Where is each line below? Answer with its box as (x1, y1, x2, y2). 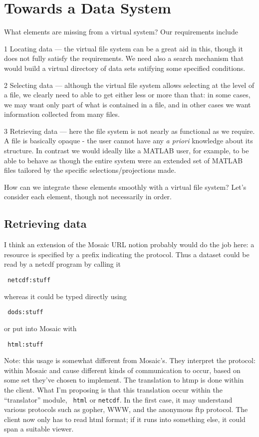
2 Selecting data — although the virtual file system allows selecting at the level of (4, 79, 255, 90)
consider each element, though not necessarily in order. (4, 191, 172, 202)
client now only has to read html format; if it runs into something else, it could (4, 414, 246, 424)
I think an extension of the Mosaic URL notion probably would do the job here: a (4, 239, 255, 250)
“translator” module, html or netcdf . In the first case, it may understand (4, 394, 233, 405)
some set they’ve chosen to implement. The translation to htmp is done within (4, 375, 244, 385)
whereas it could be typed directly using (4, 291, 127, 301)
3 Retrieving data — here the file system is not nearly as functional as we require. (4, 125, 255, 136)
